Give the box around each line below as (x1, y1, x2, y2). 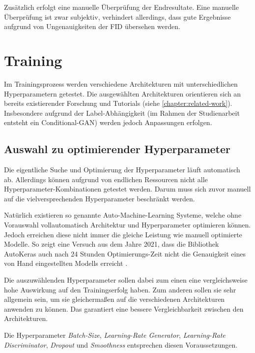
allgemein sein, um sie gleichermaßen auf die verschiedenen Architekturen (4, 294, 225, 304)
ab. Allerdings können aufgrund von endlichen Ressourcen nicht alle (4, 174, 208, 184)
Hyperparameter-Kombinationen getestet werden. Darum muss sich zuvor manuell (4, 184, 251, 194)
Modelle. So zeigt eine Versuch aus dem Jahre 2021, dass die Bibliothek (4, 239, 219, 249)
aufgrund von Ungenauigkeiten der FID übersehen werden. (4, 21, 180, 32)
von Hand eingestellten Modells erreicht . (4, 258, 128, 268)
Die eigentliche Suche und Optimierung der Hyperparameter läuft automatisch (4, 164, 240, 175)
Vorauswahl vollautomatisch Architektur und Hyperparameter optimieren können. (4, 220, 251, 230)
